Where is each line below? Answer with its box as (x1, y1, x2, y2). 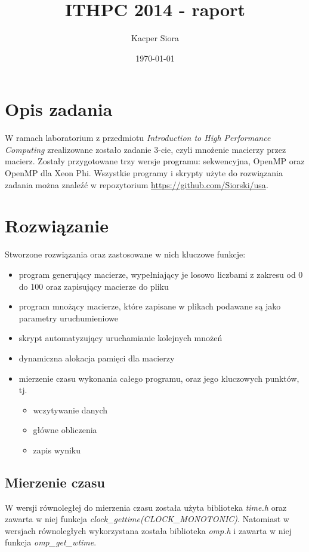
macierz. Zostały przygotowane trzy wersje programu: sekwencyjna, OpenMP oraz (5, 155, 305, 167)
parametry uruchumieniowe (18, 311, 118, 324)
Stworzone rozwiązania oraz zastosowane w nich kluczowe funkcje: (5, 248, 246, 260)
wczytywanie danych (33, 403, 108, 416)
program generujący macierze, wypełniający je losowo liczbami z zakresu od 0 (18, 268, 303, 280)
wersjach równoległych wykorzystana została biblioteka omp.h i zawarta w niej (5, 524, 292, 536)
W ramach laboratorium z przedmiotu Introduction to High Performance (5, 131, 271, 144)
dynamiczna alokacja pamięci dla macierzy (18, 351, 175, 364)
